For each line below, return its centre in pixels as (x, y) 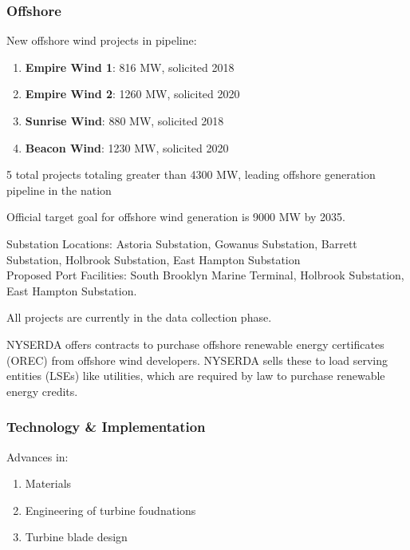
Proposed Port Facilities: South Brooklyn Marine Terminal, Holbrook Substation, (205, 275)
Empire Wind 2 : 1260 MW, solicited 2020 (132, 94)
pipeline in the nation (59, 190)
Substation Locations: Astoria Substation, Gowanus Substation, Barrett (182, 243)
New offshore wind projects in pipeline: (102, 40)
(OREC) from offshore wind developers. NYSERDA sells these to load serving (197, 360)
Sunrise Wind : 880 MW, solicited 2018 (124, 121)
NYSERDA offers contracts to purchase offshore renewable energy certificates (195, 344)
